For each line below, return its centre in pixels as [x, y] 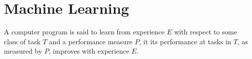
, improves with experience [89, 51]
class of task [22, 41]
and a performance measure [91, 41]
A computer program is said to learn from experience [84, 32]
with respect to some [206, 32]
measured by [23, 51]
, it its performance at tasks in [185, 41]
